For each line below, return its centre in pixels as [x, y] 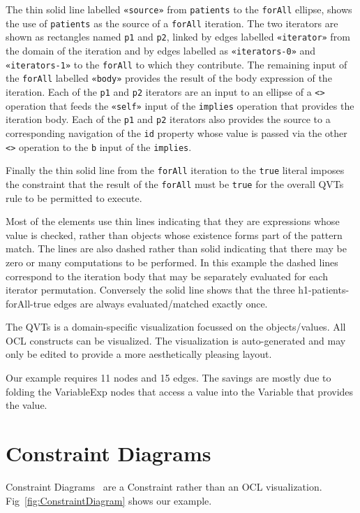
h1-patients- [324, 290]
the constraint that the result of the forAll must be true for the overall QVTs [175, 183]
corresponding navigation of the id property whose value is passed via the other [177, 132]
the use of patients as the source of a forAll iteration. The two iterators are [172, 23]
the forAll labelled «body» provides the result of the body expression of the [169, 78]
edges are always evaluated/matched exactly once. [161, 303]
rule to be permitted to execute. [74, 197]
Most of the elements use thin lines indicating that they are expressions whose [173, 221]
